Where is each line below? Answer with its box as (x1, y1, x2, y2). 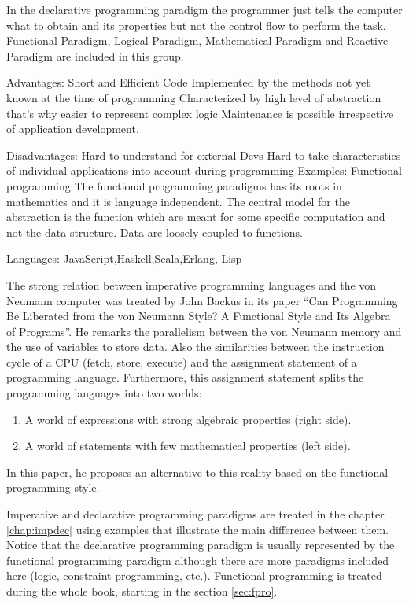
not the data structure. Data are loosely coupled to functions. (6, 223, 304, 240)
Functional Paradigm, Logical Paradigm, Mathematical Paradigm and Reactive (6, 32, 389, 49)
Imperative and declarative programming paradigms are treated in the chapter (6, 506, 385, 522)
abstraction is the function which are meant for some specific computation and (6, 208, 385, 225)
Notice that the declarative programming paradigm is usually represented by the (6, 537, 395, 553)
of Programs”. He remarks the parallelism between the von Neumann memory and (6, 323, 402, 339)
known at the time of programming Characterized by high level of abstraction (6, 89, 381, 105)
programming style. (6, 479, 100, 496)
